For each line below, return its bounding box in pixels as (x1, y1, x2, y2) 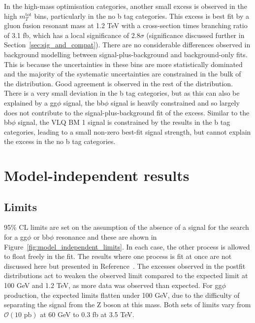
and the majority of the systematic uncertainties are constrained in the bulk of (4, 69, 241, 79)
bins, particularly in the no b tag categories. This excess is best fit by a (34, 10, 249, 21)
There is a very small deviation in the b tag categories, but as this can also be (4, 88, 240, 98)
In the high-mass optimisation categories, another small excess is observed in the (4, 1, 247, 11)
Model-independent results (4, 165, 190, 185)
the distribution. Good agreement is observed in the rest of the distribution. (4, 78, 233, 88)
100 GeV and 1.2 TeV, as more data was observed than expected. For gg (4, 280, 222, 290)
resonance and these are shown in (56, 232, 157, 242)
